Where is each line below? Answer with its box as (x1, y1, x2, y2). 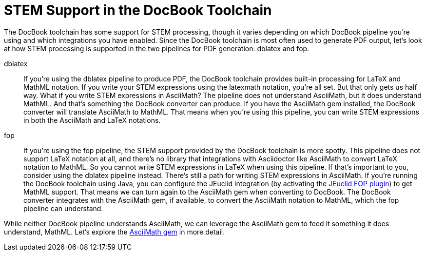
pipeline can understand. (23, 204, 103, 213)
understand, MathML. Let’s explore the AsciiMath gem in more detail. (4, 227, 225, 236)
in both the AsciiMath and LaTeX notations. (23, 116, 161, 124)
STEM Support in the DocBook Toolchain (4, 2, 272, 19)
